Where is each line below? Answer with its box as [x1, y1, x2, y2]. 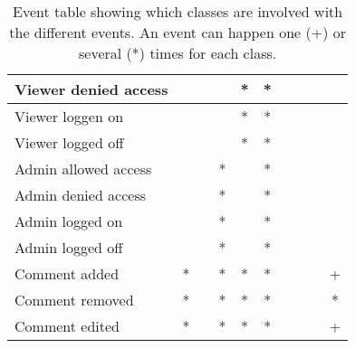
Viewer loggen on [14, 106, 124, 127]
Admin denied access [14, 184, 147, 205]
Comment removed [14, 289, 134, 310]
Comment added [14, 263, 120, 284]
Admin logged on [14, 211, 123, 231]
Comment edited [14, 315, 120, 336]
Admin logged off [14, 237, 123, 258]
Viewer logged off [14, 132, 124, 153]
